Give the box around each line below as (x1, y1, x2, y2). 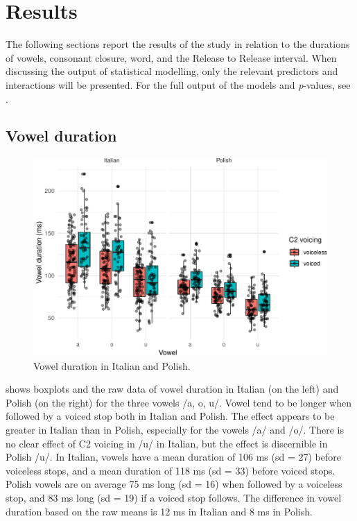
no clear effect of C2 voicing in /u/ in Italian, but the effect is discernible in (6, 436, 328, 450)
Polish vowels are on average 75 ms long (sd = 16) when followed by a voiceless (6, 477, 342, 491)
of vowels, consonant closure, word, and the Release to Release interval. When (6, 50, 337, 65)
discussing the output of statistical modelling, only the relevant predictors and (6, 64, 338, 78)
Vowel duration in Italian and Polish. (33, 358, 191, 373)
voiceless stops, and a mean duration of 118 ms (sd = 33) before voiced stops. (6, 463, 336, 477)
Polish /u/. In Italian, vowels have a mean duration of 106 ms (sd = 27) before (6, 450, 341, 464)
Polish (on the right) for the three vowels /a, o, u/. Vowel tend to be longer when (6, 395, 352, 409)
